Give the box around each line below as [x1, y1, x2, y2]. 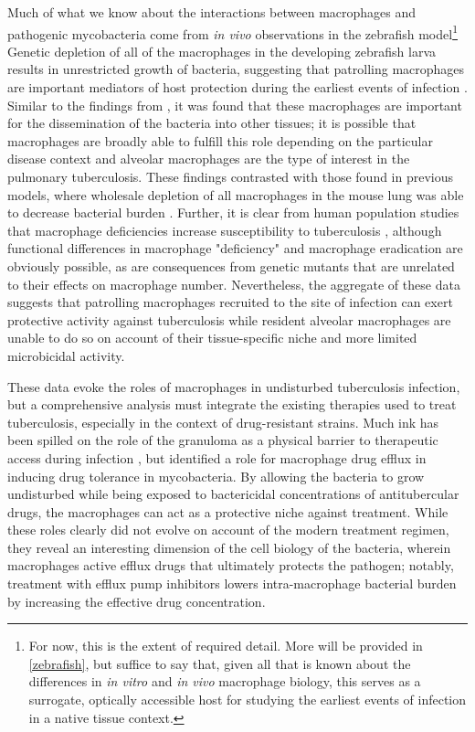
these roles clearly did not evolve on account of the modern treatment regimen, [7, 520, 449, 539]
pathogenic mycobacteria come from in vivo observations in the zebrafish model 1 [7, 21, 458, 43]
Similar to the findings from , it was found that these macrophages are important [7, 95, 462, 114]
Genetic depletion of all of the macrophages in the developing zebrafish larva [7, 41, 436, 60]
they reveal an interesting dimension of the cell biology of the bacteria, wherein [7, 537, 451, 557]
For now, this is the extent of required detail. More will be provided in [28, 636, 423, 655]
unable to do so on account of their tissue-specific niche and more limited [7, 328, 417, 347]
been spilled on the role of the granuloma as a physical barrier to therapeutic [7, 430, 438, 450]
